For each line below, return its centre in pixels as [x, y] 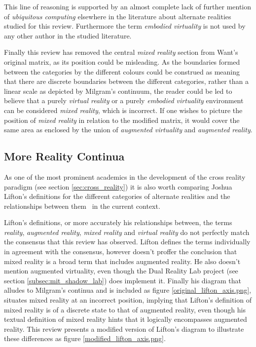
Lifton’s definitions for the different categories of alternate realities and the [117, 196]
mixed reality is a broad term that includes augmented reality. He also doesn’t [122, 261]
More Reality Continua [64, 156]
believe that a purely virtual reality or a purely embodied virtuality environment [124, 100]
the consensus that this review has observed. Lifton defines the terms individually [127, 242]
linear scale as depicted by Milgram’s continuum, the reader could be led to [118, 91]
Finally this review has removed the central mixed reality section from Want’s [121, 52]
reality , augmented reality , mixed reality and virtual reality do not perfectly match [127, 232]
